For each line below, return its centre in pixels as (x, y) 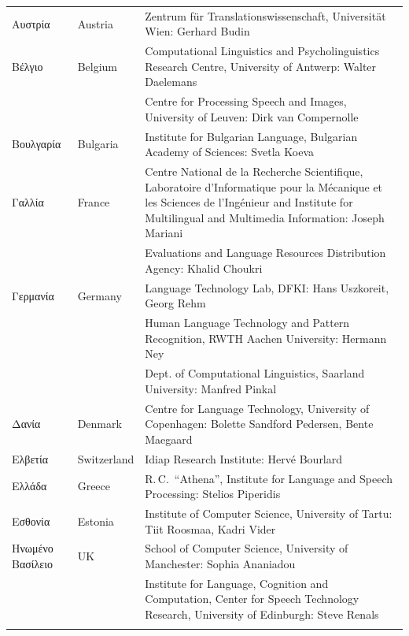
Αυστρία (31, 23)
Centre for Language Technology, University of (257, 408)
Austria (95, 23)
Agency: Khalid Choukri (204, 268)
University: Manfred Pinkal (211, 388)
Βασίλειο (32, 563)
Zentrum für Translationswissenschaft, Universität (265, 15)
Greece (94, 486)
